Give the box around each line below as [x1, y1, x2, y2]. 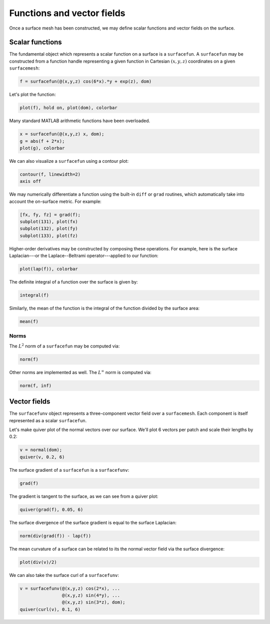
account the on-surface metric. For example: [9, 198, 102, 204]
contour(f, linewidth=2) [19, 171, 81, 177]
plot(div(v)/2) [19, 559, 57, 565]
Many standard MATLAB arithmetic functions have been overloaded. [9, 118, 150, 124]
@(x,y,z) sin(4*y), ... [61, 592, 120, 598]
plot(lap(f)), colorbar [19, 266, 78, 272]
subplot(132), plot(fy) [19, 226, 78, 231]
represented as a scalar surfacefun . [9, 417, 87, 423]
